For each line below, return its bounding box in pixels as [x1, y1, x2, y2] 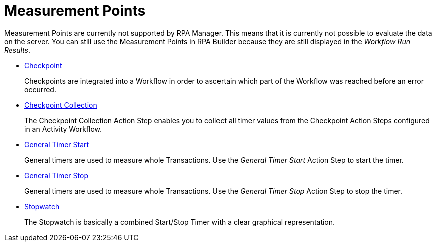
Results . [4, 45, 31, 54]
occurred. [24, 85, 56, 94]
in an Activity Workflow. [24, 124, 102, 133]
